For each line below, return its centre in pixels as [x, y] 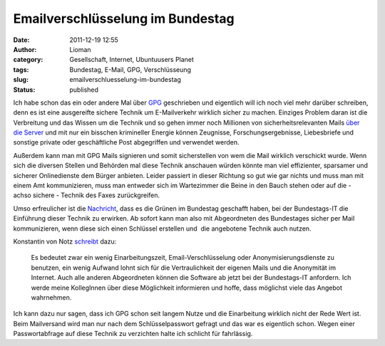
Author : [25, 49]
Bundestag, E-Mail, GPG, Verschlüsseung [130, 69]
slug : [21, 80]
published [84, 90]
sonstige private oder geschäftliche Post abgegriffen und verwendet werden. [126, 142]
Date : [21, 40]
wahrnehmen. [51, 297]
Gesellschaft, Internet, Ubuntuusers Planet [132, 60]
